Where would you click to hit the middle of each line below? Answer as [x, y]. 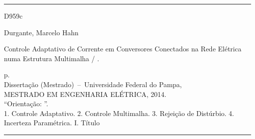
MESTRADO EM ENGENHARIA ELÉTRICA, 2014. [85, 94]
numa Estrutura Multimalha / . [52, 58]
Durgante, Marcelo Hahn [41, 32]
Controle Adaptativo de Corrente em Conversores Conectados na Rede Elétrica [123, 49]
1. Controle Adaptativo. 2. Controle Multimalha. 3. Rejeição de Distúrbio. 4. [119, 113]
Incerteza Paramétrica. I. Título [52, 123]
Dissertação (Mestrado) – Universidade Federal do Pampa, [93, 84]
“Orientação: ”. [26, 104]
